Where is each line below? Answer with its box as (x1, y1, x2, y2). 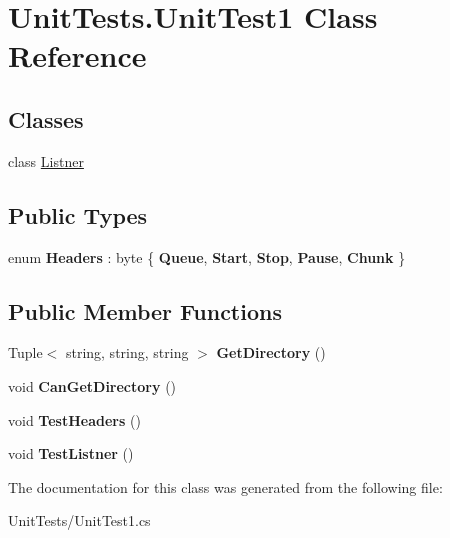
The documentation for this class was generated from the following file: (8, 476, 443, 497)
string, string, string (65, 342, 189, 363)
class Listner (8, 150, 84, 171)
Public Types (8, 199, 148, 230)
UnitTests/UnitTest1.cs (8, 510, 151, 531)
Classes (8, 103, 84, 134)
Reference (8, 35, 147, 76)
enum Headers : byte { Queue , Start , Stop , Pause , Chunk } (8, 246, 406, 267)
